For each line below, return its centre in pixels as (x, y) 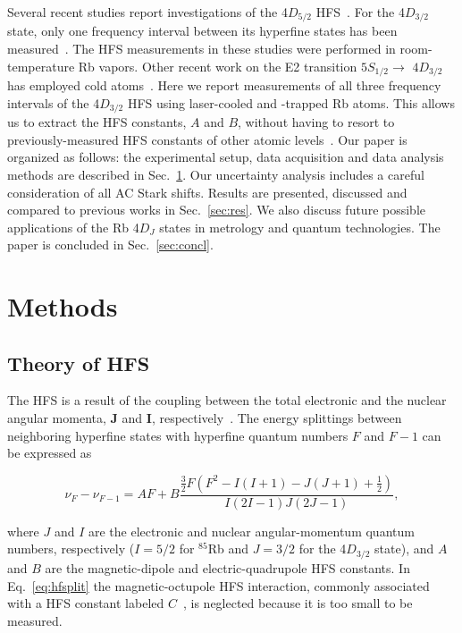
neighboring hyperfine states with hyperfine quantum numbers (178, 435)
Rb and (228, 549)
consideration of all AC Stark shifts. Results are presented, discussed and (207, 192)
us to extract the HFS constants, (97, 122)
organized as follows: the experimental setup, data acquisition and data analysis (226, 157)
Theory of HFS (79, 363)
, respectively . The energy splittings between (277, 418)
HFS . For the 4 (360, 12)
